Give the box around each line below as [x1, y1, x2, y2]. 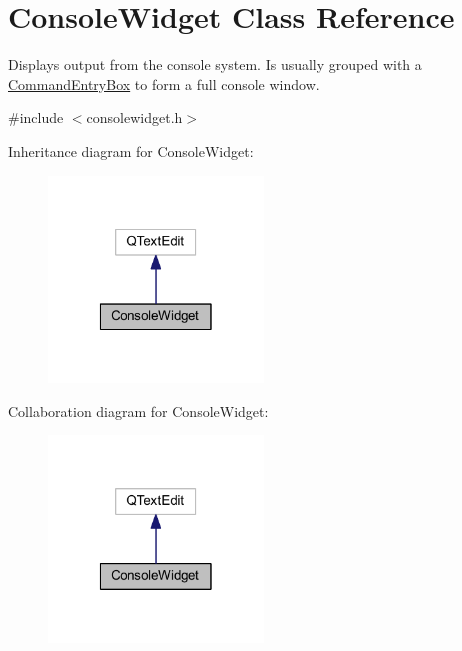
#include [8, 107, 64, 128]
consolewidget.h [86, 107, 183, 128]
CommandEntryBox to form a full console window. [8, 73, 320, 94]
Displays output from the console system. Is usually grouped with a [8, 54, 422, 75]
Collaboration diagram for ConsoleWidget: [8, 400, 269, 421]
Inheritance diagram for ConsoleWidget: [8, 140, 254, 161]
